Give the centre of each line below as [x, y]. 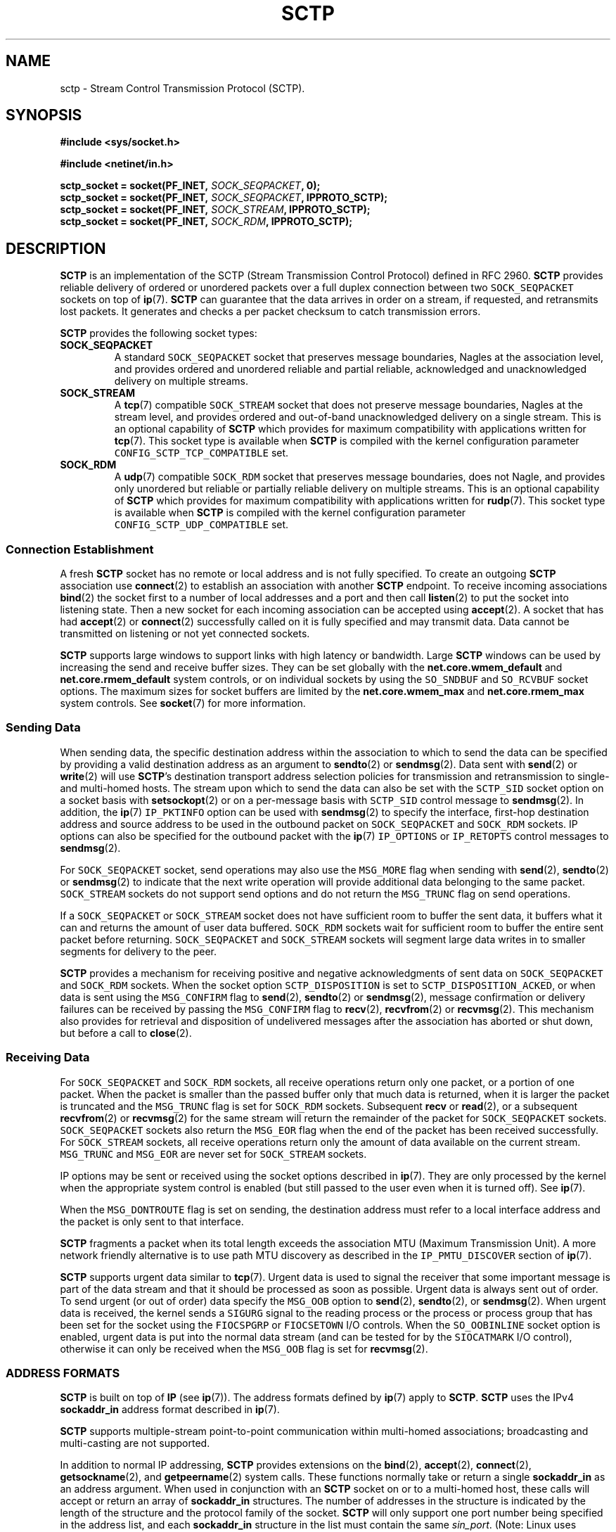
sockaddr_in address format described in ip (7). [170, 1410]
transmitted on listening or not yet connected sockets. [185, 634]
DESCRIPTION [56, 248]
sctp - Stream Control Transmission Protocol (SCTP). [182, 88]
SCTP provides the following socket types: [159, 333]
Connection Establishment [80, 549]
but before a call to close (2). [126, 1033]
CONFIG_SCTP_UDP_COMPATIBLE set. [201, 525]
